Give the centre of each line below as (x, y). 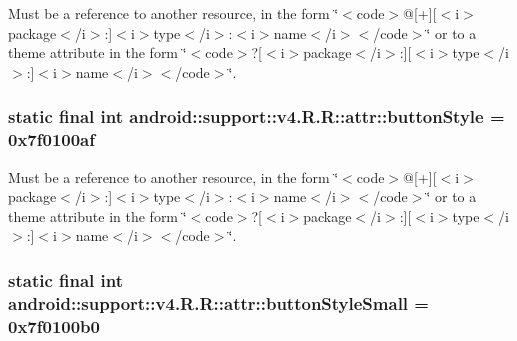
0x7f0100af (51, 139)
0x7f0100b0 (54, 325)
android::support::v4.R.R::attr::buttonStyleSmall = (218, 302)
